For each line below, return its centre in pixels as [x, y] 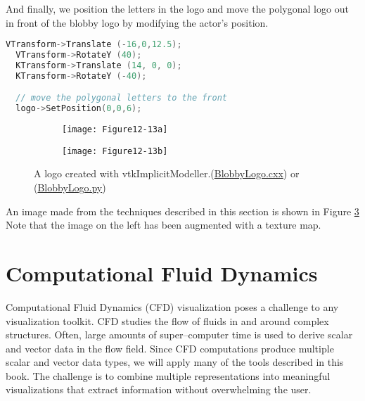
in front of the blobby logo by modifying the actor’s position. [137, 22]
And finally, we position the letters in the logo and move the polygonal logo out [177, 8]
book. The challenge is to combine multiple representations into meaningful [168, 375]
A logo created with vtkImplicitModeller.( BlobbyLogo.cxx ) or [167, 173]
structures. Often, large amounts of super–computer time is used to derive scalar [179, 335]
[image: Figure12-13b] [115, 151]
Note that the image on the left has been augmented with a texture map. [164, 225]
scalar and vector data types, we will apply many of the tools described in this [175, 362]
